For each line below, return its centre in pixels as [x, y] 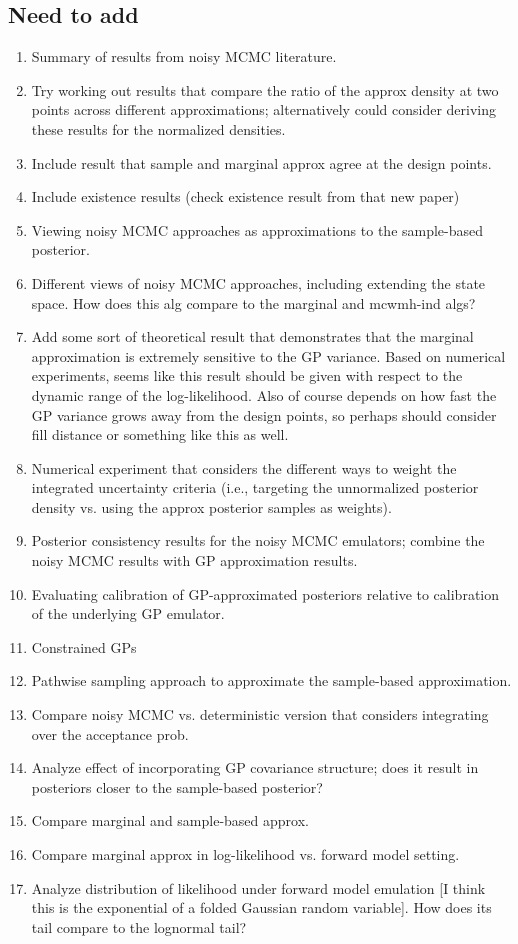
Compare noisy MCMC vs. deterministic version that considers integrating [260, 714]
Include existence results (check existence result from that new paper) [245, 196]
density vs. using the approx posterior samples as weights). [211, 506]
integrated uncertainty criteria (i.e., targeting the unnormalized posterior [255, 487]
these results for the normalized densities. [158, 128]
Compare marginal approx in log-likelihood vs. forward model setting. [245, 854]
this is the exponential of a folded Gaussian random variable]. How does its [261, 907]
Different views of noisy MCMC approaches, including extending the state [258, 282]
